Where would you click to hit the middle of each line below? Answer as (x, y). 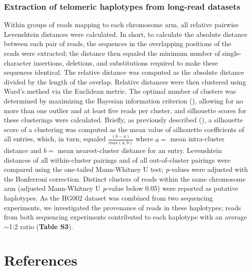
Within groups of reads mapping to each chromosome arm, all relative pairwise (121, 25)
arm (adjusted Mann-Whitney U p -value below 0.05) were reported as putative (121, 188)
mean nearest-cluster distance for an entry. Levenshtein (140, 150)
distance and (23, 150)
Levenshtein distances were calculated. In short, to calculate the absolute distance (126, 34)
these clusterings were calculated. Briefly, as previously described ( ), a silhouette (124, 120)
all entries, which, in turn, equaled (55, 139)
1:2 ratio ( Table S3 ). (41, 226)
